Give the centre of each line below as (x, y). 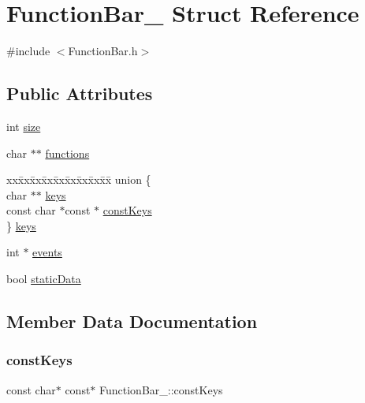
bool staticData (44, 279)
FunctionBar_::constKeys (161, 389)
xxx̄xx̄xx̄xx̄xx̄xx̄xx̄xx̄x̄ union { (79, 179)
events (47, 252)
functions (67, 153)
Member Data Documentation (132, 321)
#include (28, 51)
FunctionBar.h (103, 51)
